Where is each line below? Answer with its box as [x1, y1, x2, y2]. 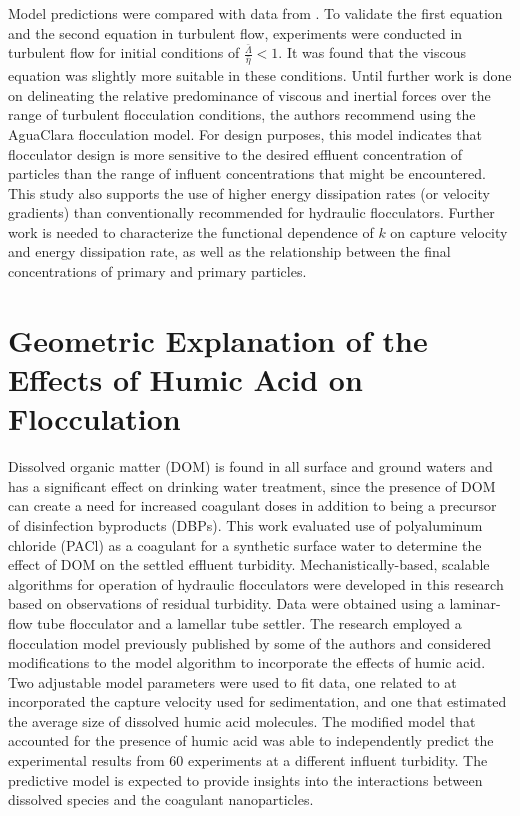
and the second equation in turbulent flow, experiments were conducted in [8, 22, 463, 43]
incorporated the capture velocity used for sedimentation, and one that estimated [8, 691, 507, 712]
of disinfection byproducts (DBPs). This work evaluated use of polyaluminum [8, 514, 483, 535]
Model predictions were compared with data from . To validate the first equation [8, 3, 503, 23]
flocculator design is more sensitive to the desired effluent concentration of [8, 143, 462, 164]
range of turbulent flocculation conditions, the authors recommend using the [8, 104, 476, 125]
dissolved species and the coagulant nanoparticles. [8, 789, 314, 810]
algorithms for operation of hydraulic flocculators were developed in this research [8, 573, 504, 594]
